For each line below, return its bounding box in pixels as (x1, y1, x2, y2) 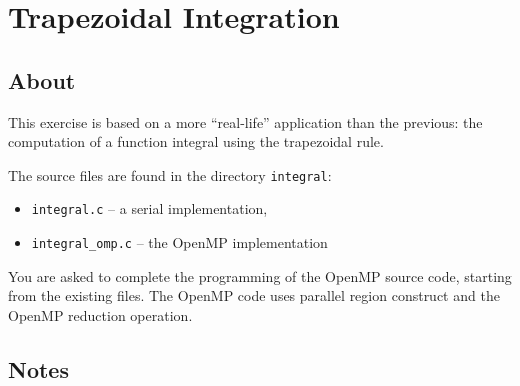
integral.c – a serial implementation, (31, 198, 268, 219)
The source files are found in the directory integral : (8, 164, 332, 185)
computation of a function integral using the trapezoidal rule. (8, 131, 384, 152)
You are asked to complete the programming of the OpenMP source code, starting (8, 265, 512, 286)
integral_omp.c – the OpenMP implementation (31, 232, 328, 253)
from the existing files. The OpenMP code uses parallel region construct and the (8, 285, 500, 306)
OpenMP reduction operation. (8, 304, 193, 325)
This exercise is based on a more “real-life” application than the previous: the (8, 111, 483, 132)
